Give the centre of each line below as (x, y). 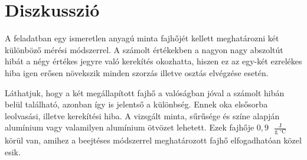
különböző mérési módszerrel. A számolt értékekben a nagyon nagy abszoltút (144, 49)
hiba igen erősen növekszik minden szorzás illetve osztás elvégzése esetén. (137, 72)
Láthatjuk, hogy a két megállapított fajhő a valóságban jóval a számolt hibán (145, 92)
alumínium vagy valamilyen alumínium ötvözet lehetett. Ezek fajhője (130, 127)
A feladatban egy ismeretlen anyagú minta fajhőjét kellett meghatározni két (142, 38)
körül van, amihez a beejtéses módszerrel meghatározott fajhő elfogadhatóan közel (153, 140)
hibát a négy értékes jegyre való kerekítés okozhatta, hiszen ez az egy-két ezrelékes (153, 61)
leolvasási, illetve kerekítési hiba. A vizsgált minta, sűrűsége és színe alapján (142, 115)
